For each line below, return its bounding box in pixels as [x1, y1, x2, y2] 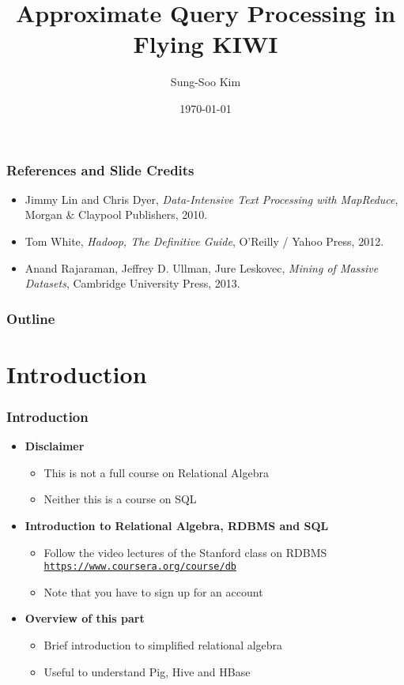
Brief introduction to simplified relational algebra [43, 637, 283, 653]
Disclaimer [25, 438, 85, 454]
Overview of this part [25, 610, 145, 627]
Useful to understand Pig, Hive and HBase [43, 663, 251, 679]
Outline [6, 308, 55, 328]
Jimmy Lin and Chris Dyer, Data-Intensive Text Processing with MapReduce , [25, 190, 398, 207]
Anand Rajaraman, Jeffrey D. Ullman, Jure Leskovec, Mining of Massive [25, 259, 379, 276]
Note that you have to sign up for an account [43, 583, 263, 600]
